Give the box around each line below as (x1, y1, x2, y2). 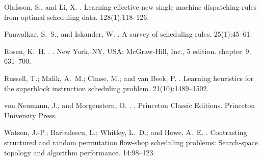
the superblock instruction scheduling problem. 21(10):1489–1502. (4, 83, 209, 93)
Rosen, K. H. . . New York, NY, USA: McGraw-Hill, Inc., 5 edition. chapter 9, (4, 45, 251, 56)
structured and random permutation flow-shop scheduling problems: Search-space (4, 137, 258, 147)
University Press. (4, 110, 57, 120)
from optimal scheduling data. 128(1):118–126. (4, 11, 149, 22)
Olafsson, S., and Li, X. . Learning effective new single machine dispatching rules (4, 2, 257, 12)
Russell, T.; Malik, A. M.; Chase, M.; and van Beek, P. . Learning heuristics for (4, 72, 254, 83)
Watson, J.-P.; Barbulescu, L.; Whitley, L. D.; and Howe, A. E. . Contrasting (4, 127, 247, 138)
